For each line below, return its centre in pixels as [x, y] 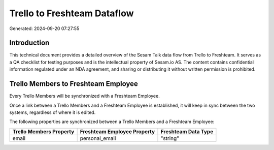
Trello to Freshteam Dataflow [72, 13]
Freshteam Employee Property [117, 131]
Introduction [29, 43]
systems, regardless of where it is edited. [53, 112]
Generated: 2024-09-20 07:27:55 [44, 28]
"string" [170, 138]
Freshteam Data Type [187, 131]
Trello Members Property [43, 131]
